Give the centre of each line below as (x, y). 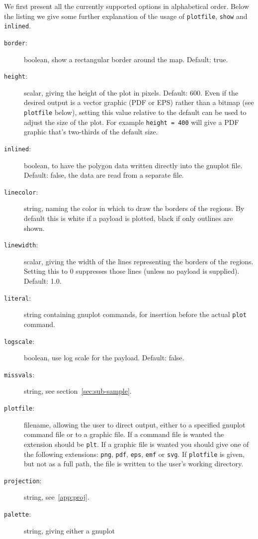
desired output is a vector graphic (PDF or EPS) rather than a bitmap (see (139, 102)
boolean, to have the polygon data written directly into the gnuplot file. (133, 165)
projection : (23, 480)
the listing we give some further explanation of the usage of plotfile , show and (126, 16)
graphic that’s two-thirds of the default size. (91, 132)
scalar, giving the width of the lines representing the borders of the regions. (139, 261)
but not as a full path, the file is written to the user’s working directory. (134, 464)
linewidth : (21, 245)
